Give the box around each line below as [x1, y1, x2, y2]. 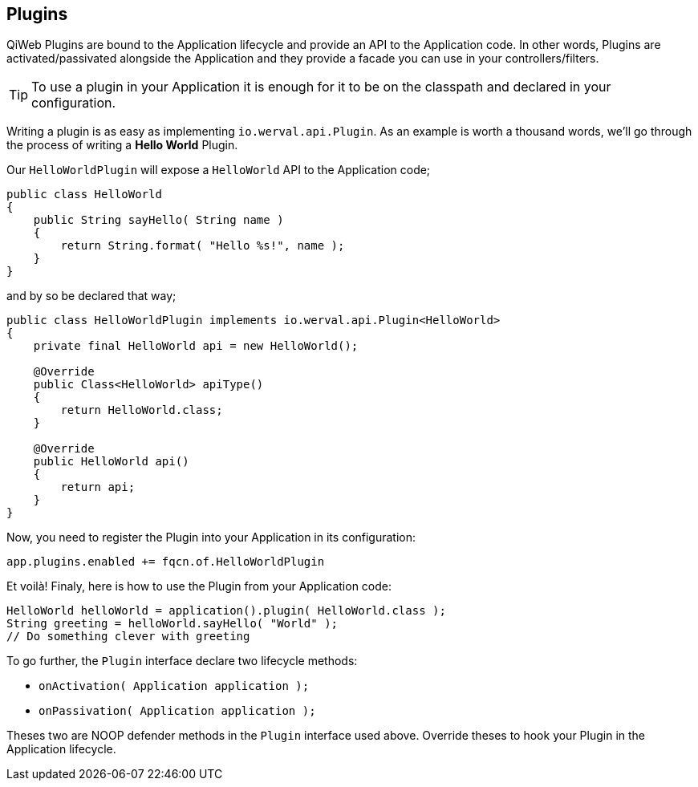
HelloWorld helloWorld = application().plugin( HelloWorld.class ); [6, 604, 446, 618]
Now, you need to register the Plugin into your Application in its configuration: [6, 530, 416, 545]
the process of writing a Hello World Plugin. [6, 138, 238, 152]
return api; [60, 481, 136, 494]
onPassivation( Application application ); [39, 704, 316, 718]
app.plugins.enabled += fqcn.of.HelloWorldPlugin [6, 555, 325, 569]
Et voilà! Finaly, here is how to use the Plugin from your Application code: [6, 579, 392, 594]
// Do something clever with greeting [6, 630, 250, 643]
